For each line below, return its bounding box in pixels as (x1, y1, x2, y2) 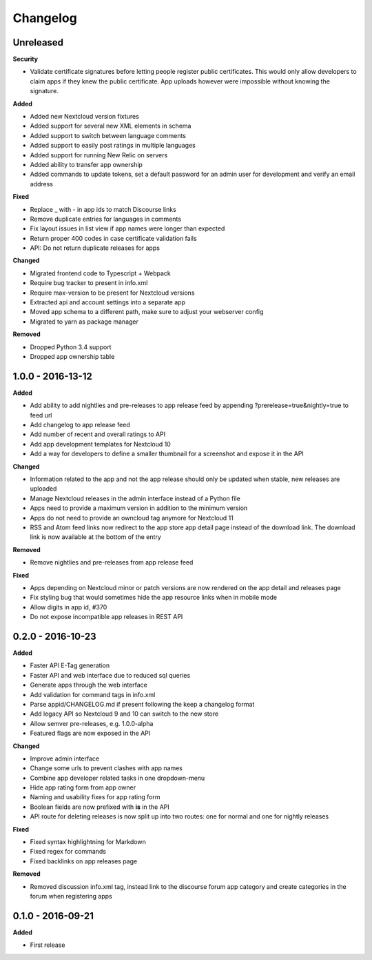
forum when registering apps (30, 892, 113, 900)
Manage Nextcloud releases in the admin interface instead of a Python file (30, 494, 240, 502)
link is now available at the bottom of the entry (30, 533, 161, 541)
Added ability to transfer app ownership (30, 160, 143, 168)
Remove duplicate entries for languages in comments (30, 215, 182, 223)
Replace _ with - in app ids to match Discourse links (30, 205, 177, 213)
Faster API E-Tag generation (30, 661, 110, 669)
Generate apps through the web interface (30, 680, 147, 689)
